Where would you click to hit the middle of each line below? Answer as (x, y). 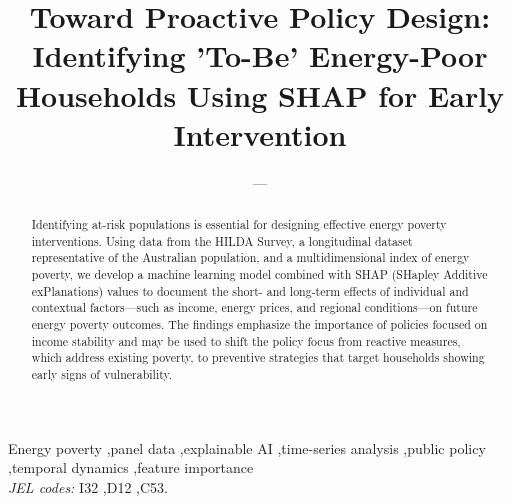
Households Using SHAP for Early (260, 94)
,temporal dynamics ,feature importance (131, 467)
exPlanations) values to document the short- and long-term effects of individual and (250, 290)
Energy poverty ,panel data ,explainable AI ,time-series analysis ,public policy (247, 447)
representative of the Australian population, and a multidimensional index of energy (250, 257)
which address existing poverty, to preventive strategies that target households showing (258, 357)
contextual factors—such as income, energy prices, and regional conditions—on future (254, 307)
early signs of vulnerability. (102, 373)
